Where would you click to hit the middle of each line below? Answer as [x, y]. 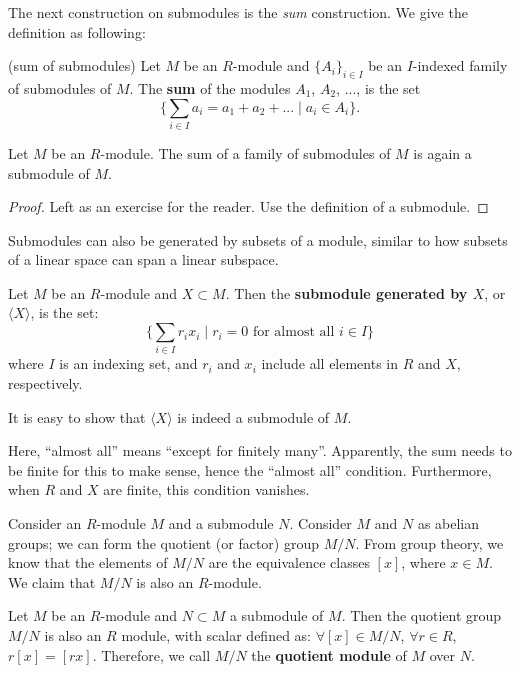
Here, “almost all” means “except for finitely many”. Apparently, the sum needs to [260, 450]
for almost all [293, 332]
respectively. [45, 382]
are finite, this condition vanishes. [206, 489]
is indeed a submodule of [253, 416]
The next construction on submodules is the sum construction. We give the [238, 12]
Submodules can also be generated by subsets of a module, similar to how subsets [258, 239]
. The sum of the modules [210, 87]
